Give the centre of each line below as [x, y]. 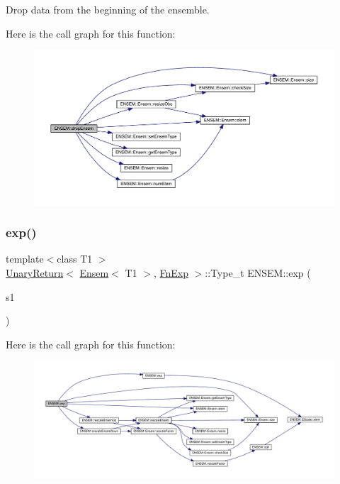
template [25, 259]
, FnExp [171, 272]
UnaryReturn [35, 272]
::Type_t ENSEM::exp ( [258, 272]
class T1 [75, 259]
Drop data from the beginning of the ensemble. [108, 9]
